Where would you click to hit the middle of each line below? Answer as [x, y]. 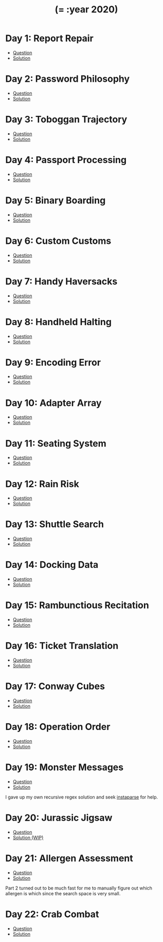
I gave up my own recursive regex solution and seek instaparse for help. [82, 797]
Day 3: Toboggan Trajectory [66, 120]
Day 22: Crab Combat [52, 914]
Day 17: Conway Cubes [55, 687]
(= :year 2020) [86, 10]
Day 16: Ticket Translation [62, 646]
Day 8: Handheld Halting [59, 322]
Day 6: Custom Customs [58, 241]
